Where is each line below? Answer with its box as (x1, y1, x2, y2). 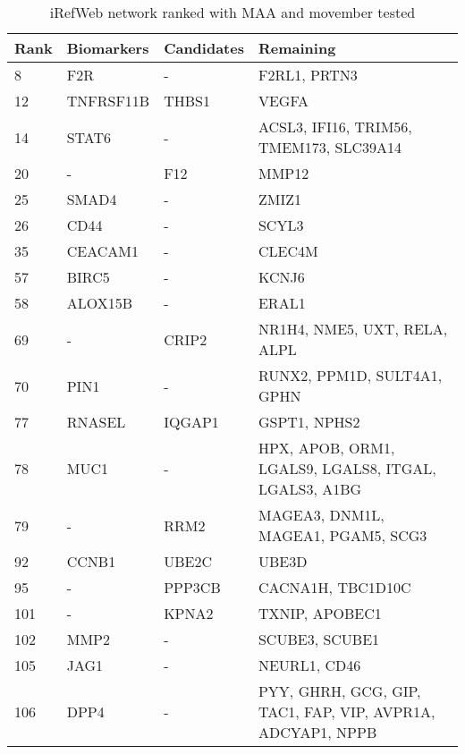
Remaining (258, 38, 336, 58)
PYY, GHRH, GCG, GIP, (258, 681, 421, 701)
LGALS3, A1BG (258, 479, 362, 499)
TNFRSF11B (66, 90, 150, 111)
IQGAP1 (164, 411, 219, 432)
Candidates (164, 38, 244, 58)
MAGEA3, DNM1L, (258, 504, 385, 525)
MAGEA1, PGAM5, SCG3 (258, 525, 427, 546)
